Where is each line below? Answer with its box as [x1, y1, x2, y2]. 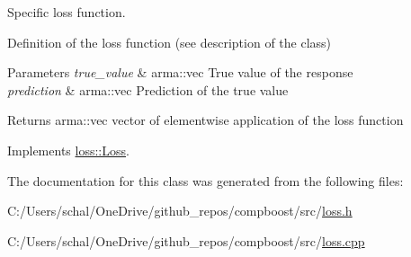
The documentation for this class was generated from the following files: [7, 171, 404, 190]
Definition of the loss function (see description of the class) [7, 32, 332, 51]
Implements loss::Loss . [7, 140, 130, 159]
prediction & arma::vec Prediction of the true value [7, 80, 289, 99]
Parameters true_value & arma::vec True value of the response [7, 63, 353, 82]
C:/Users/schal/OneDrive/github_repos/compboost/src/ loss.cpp [7, 231, 365, 250]
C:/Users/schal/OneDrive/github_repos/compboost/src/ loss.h [7, 201, 353, 220]
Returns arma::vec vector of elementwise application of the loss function [7, 111, 404, 129]
